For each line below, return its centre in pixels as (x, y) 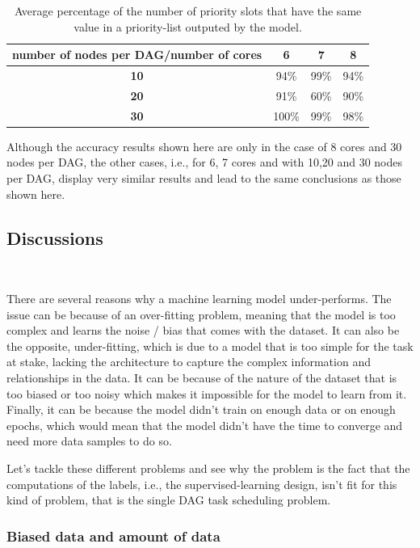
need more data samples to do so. (89, 441)
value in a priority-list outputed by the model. (188, 26)
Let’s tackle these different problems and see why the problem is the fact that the (208, 468)
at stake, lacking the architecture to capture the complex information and (189, 362)
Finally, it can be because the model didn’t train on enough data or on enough (201, 409)
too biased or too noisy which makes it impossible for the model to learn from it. (207, 393)
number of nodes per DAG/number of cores (137, 55)
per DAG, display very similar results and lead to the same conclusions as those (204, 178)
